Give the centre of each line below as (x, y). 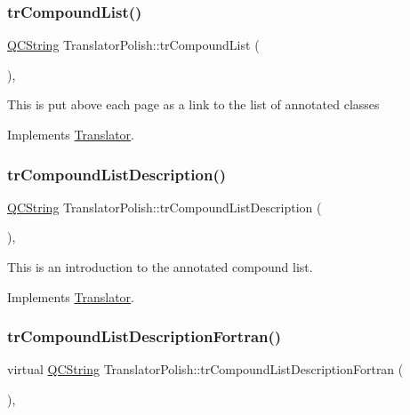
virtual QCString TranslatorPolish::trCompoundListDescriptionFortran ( (205, 369)
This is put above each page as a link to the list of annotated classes (193, 104)
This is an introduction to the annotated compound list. (160, 267)
